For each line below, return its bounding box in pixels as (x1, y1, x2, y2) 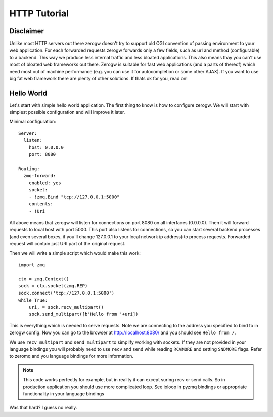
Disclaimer (9, 27, 44, 35)
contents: (28, 201, 53, 207)
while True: (18, 297, 48, 303)
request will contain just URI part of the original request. (9, 240, 126, 246)
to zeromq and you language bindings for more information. (9, 353, 134, 359)
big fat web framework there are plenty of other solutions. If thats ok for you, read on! (9, 76, 188, 82)
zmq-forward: (23, 173, 56, 179)
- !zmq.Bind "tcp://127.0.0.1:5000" (28, 194, 120, 200)
